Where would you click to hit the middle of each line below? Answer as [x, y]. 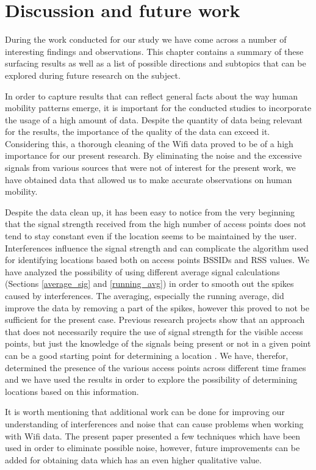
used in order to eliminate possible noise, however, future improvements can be [153, 448]
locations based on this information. [72, 391]
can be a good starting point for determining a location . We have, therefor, [147, 355]
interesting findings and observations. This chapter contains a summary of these [154, 51]
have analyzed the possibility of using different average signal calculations [142, 271]
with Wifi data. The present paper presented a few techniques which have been [153, 436]
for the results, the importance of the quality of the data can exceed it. [138, 132]
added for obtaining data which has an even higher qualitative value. [133, 459]
